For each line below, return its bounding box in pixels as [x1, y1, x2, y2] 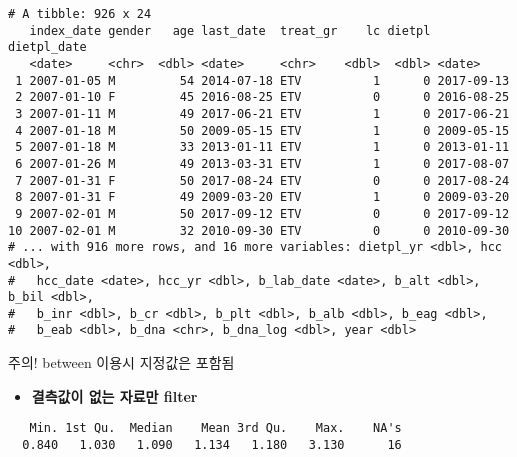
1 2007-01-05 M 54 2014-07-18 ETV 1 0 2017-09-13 [15, 73, 510, 88]
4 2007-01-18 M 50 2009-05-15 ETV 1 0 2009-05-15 [15, 123, 510, 138]
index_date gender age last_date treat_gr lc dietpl [29, 23, 431, 38]
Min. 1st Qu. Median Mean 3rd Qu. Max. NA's [29, 421, 402, 436]
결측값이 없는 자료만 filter [31, 385, 198, 406]
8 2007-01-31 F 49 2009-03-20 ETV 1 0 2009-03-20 [15, 190, 510, 205]
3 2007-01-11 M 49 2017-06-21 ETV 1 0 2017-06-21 [15, 106, 510, 121]
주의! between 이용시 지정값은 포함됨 [8, 352, 235, 373]
